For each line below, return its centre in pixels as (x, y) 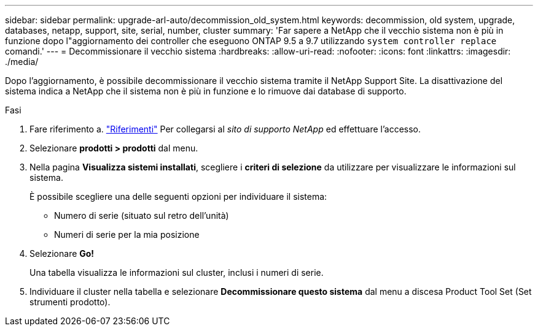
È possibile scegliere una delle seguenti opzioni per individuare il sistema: (178, 196)
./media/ (22, 62)
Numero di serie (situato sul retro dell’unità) (142, 215)
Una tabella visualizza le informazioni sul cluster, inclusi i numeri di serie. (177, 272)
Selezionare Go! (62, 253)
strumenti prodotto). (70, 302)
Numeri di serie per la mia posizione (127, 234)
